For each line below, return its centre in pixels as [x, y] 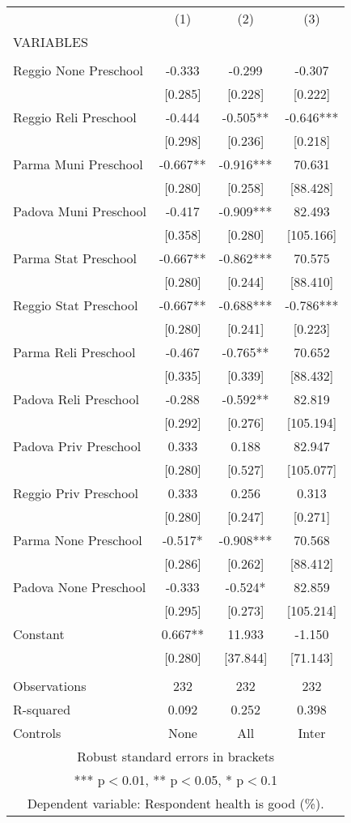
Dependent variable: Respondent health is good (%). [175, 803]
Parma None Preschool [78, 540]
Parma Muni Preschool [78, 164]
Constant [39, 634]
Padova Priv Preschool [77, 446]
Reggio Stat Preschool [76, 305]
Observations [50, 686]
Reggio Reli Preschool [75, 117]
